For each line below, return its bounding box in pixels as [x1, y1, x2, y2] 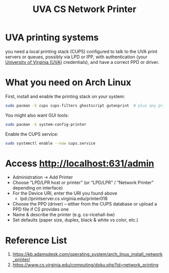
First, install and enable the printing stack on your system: [5, 93, 125, 99]
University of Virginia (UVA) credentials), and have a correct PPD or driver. [5, 59, 159, 65]
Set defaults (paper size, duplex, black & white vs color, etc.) [12, 217, 138, 223]
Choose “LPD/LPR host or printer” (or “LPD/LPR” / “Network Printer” [12, 179, 154, 186]
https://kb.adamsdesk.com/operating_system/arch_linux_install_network [12, 251, 163, 257]
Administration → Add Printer [12, 174, 73, 180]
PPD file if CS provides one [12, 206, 69, 212]
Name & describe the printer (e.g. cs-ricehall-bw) [12, 212, 115, 218]
